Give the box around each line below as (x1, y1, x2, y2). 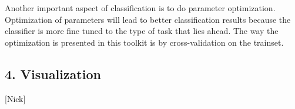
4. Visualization (5, 64, 101, 83)
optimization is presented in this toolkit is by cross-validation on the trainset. (5, 36, 284, 48)
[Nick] (5, 92, 26, 104)
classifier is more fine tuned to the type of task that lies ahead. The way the (5, 25, 279, 37)
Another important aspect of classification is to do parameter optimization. (5, 2, 276, 13)
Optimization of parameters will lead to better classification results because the (5, 13, 291, 25)
